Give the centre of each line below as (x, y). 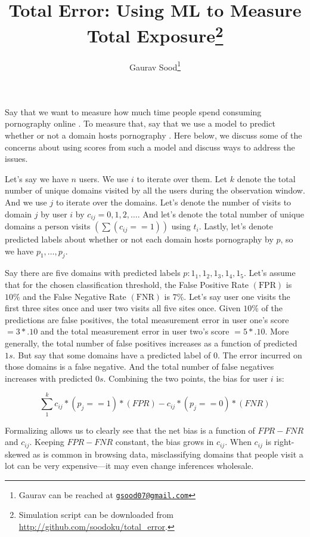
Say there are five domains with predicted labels (93, 273)
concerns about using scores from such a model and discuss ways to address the (150, 147)
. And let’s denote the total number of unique (221, 214)
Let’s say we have (37, 178)
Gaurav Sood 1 (155, 66)
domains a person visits (48, 226)
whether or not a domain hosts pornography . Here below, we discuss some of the (154, 135)
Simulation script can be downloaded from (96, 515)
